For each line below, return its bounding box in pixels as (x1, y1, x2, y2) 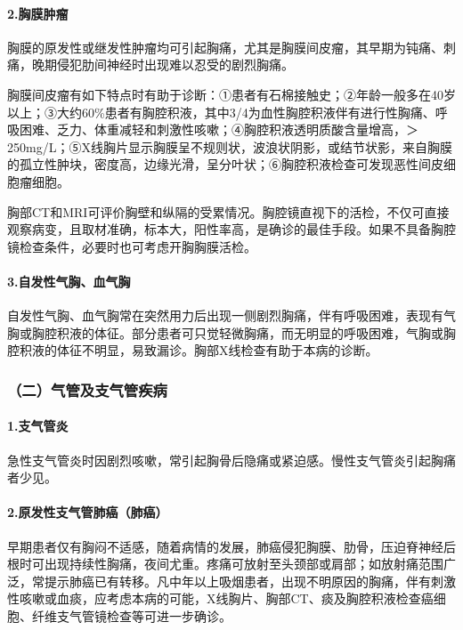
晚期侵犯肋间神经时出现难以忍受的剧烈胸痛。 (31, 55, 294, 74)
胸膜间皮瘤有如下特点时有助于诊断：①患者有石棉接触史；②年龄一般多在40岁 (7, 85, 456, 103)
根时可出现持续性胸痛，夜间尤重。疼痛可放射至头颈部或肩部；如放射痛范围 (7, 554, 443, 573)
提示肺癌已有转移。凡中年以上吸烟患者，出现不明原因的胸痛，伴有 (44, 571, 431, 590)
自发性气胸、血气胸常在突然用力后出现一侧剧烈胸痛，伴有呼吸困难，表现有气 (7, 306, 456, 325)
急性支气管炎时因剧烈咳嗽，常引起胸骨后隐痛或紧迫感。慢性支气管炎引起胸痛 (7, 450, 456, 469)
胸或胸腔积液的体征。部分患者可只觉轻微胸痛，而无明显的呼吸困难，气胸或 (7, 323, 443, 342)
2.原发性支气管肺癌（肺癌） (7, 503, 168, 521)
